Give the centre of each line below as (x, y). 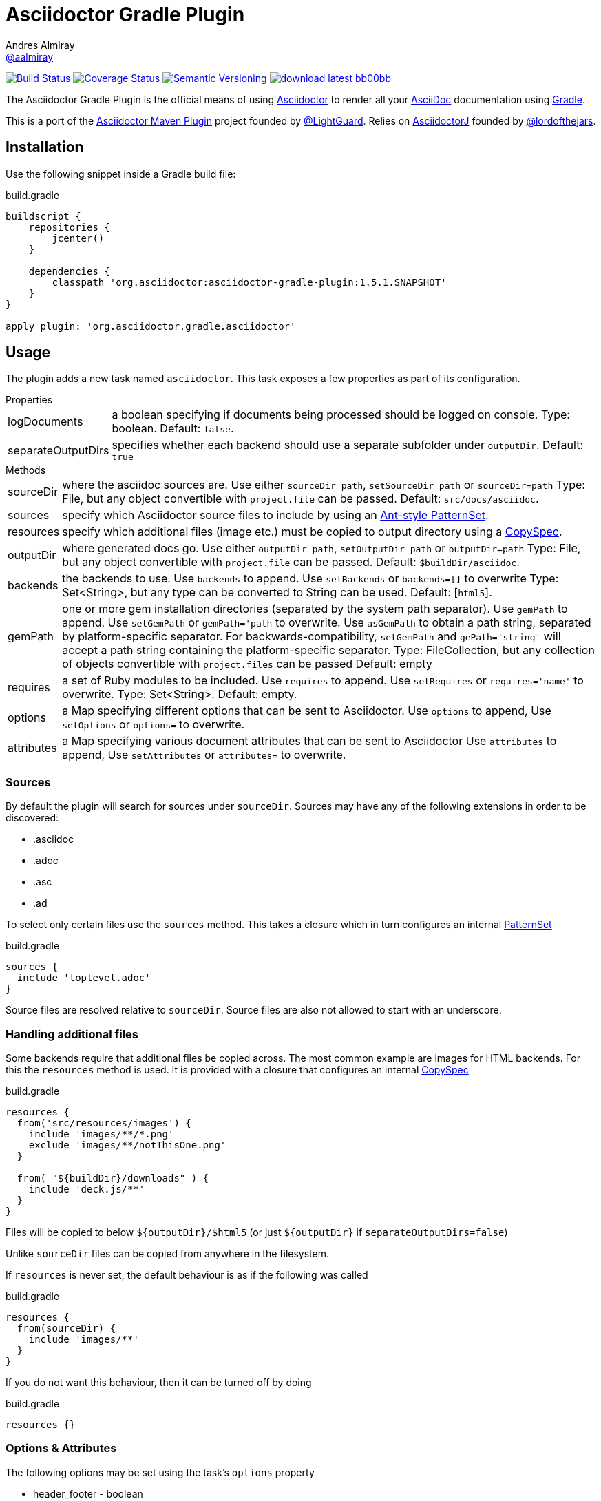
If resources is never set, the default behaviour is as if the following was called (187, 1274)
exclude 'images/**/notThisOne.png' (127, 1145)
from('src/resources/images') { (104, 1123)
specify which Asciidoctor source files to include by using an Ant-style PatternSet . (275, 515)
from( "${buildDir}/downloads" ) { (113, 1178)
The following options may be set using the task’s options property (160, 1472)
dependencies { (69, 271)
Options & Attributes (61, 1448)
